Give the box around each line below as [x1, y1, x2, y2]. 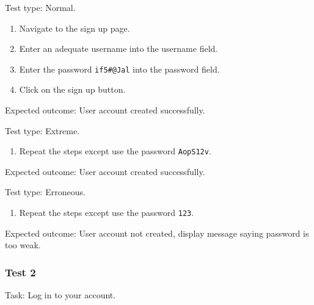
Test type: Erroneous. [5, 185, 86, 198]
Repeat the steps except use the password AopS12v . [19, 145, 211, 157]
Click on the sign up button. [19, 83, 126, 96]
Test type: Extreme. [5, 124, 80, 137]
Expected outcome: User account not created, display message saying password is [5, 226, 309, 239]
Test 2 [5, 264, 36, 279]
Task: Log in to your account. [5, 289, 116, 301]
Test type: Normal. [5, 1, 76, 13]
